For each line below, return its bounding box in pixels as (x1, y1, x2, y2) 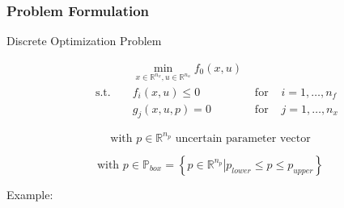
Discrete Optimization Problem (6, 32, 162, 49)
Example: (6, 185, 53, 202)
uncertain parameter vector (175, 132, 311, 144)
